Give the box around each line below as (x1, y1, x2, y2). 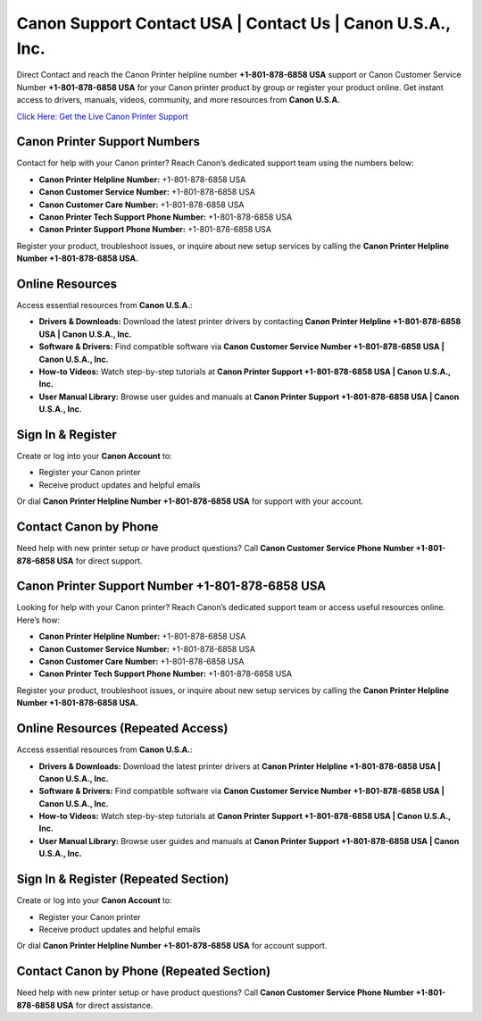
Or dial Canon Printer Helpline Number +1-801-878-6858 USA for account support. (16, 941, 328, 951)
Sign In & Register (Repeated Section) (16, 872, 229, 887)
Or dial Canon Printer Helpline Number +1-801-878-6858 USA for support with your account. (16, 496, 364, 506)
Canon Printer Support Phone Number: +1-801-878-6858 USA (38, 224, 272, 235)
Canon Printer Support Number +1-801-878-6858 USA (16, 579, 326, 594)
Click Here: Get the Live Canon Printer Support (16, 111, 189, 121)
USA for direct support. (56, 555, 143, 566)
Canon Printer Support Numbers (16, 134, 201, 149)
